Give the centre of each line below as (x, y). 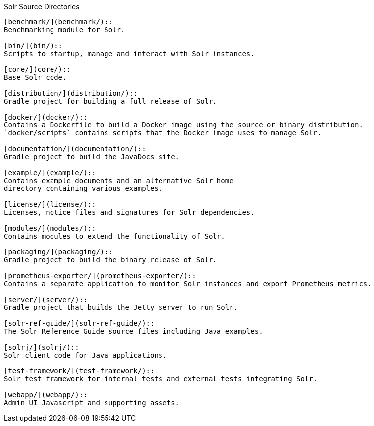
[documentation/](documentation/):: (75, 149)
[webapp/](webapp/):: (46, 395)
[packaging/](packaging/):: (58, 252)
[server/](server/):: (46, 300)
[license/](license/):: (50, 204)
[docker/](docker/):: (46, 117)
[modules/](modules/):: (50, 228)
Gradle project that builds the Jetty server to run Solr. (121, 307)
